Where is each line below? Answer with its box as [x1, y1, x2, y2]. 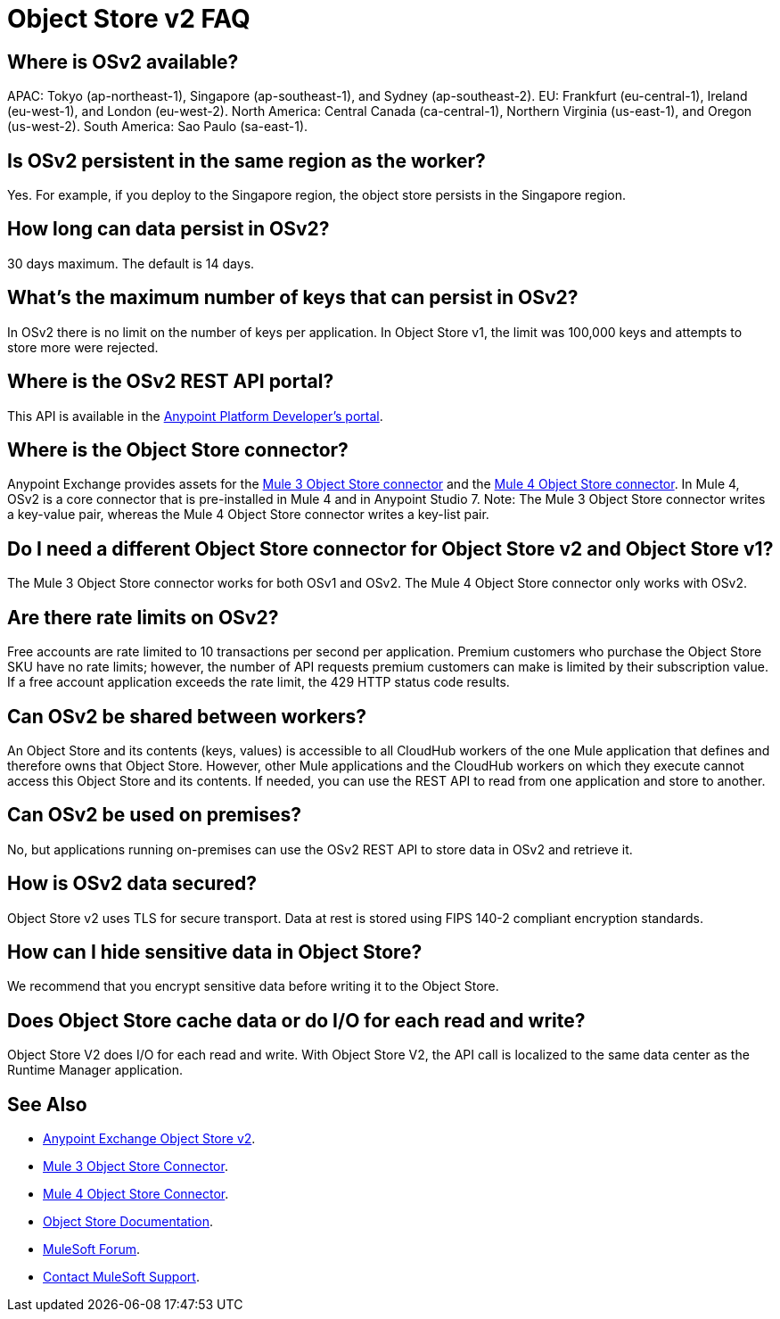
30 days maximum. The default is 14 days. [7, 255, 255, 271]
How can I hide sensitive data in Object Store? [7, 941, 423, 964]
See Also [7, 1092, 87, 1116]
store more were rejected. [7, 339, 159, 355]
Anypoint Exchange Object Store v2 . [43, 1131, 256, 1147]
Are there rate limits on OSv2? [7, 606, 279, 629]
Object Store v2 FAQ [7, 4, 250, 34]
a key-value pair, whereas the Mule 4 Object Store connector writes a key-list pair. [7, 507, 489, 523]
